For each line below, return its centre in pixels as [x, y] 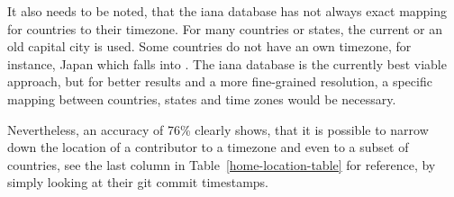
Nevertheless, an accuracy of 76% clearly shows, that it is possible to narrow [218, 129]
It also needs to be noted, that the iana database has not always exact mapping [227, 11]
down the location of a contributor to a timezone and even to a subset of [208, 147]
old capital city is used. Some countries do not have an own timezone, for [209, 46]
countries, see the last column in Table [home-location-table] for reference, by [222, 164]
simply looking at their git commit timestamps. [138, 182]
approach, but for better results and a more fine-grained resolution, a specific [220, 81]
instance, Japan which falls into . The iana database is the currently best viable [227, 63]
